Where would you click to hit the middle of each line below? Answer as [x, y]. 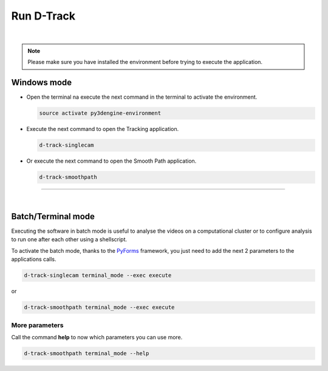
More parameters [37, 325]
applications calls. [34, 260]
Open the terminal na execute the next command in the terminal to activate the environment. [142, 97]
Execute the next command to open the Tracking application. [103, 129]
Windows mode [42, 83]
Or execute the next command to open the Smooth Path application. [111, 161]
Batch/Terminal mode [53, 216]
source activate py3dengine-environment [100, 113]
